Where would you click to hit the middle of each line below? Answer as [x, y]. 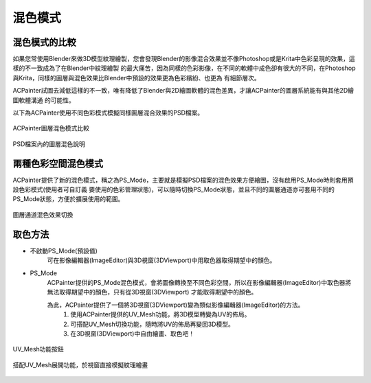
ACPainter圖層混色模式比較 [51, 128]
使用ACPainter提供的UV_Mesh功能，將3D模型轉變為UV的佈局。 [160, 314]
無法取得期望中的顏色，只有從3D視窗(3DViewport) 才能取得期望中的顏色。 [152, 292]
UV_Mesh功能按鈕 [38, 349]
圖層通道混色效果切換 [43, 214]
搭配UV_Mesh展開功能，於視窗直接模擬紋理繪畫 [80, 364]
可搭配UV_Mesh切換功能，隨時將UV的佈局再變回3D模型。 [153, 324]
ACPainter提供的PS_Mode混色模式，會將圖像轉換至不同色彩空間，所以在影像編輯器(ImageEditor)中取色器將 [199, 282]
